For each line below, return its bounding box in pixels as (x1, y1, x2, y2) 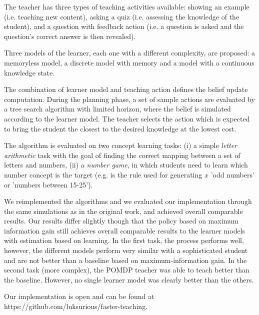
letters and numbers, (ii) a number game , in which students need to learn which (4, 159, 248, 170)
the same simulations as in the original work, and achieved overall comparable (4, 205, 243, 216)
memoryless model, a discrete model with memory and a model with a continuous (4, 57, 254, 67)
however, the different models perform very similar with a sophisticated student (4, 245, 248, 255)
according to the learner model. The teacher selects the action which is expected (4, 113, 250, 123)
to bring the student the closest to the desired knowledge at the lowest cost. (4, 123, 236, 133)
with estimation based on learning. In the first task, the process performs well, (4, 235, 244, 245)
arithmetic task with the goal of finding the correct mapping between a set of (4, 149, 240, 160)
